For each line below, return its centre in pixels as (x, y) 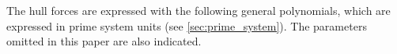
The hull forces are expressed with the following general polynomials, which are (198, 10)
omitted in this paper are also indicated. (104, 41)
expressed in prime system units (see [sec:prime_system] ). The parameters (187, 25)
